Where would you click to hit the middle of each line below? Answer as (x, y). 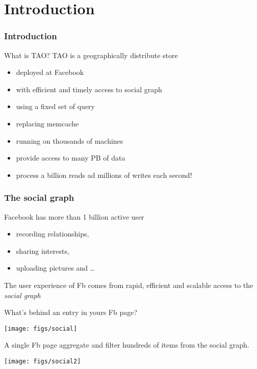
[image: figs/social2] (43, 361)
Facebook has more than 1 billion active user (74, 216)
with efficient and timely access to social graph (89, 89)
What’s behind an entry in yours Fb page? (71, 312)
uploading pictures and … (55, 268)
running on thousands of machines (70, 140)
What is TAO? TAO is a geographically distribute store (91, 55)
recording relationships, (53, 234)
